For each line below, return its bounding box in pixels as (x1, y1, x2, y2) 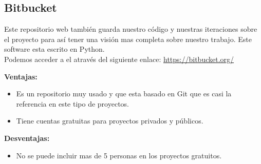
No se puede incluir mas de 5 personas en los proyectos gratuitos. (16, 150, 222, 160)
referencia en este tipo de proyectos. (16, 98, 129, 109)
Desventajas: (4, 132, 50, 143)
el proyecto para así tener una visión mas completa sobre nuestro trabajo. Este (4, 33, 252, 44)
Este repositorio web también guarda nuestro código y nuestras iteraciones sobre (4, 24, 257, 34)
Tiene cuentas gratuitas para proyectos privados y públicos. (16, 115, 203, 126)
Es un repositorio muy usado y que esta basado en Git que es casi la (16, 88, 232, 99)
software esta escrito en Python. (4, 44, 105, 54)
